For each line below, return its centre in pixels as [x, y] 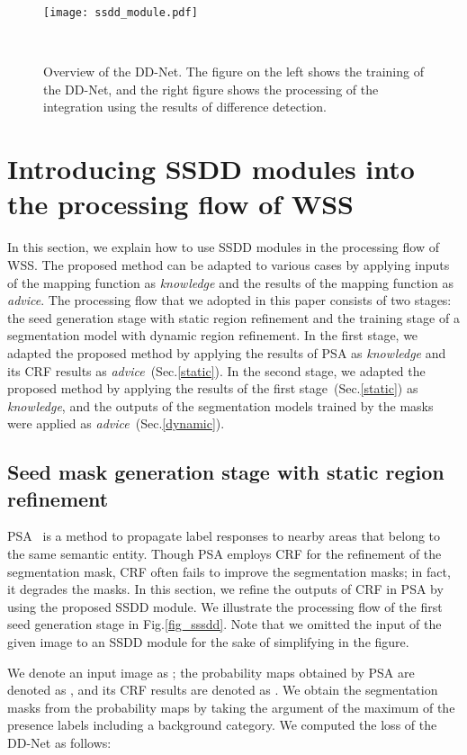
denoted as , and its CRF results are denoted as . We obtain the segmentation [223, 690]
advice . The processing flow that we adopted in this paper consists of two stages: [229, 300]
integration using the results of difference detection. [185, 107]
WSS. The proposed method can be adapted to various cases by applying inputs [229, 264]
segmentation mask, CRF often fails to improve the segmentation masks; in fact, [229, 571]
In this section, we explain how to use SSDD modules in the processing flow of [223, 247]
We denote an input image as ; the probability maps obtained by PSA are [211, 672]
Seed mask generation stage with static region [226, 472]
